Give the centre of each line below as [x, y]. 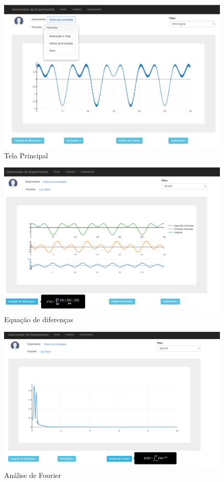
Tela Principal [26, 155]
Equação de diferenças [39, 319]
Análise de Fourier [33, 475]
